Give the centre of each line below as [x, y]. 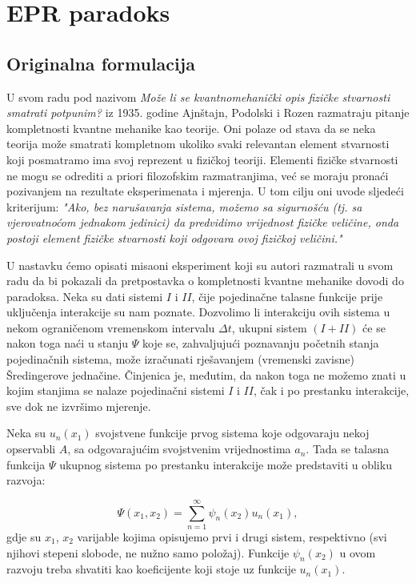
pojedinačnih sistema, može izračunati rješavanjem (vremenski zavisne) [180, 359]
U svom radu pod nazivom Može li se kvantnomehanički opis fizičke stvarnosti [198, 96]
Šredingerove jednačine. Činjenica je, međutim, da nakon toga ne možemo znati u [206, 374]
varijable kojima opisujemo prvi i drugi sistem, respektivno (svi [232, 536]
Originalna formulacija [101, 63]
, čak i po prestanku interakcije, [331, 390]
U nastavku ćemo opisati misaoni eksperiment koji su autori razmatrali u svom [200, 265]
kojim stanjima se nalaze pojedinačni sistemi [116, 390]
